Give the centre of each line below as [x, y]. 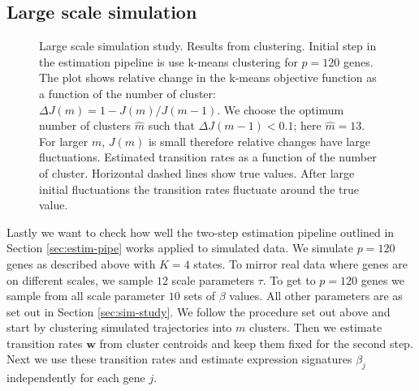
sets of [200, 296]
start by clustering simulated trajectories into [119, 327]
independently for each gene [76, 378]
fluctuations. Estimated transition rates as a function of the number [208, 157]
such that [171, 125]
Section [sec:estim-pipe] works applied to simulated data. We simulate [180, 248]
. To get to [289, 279]
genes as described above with [81, 263]
